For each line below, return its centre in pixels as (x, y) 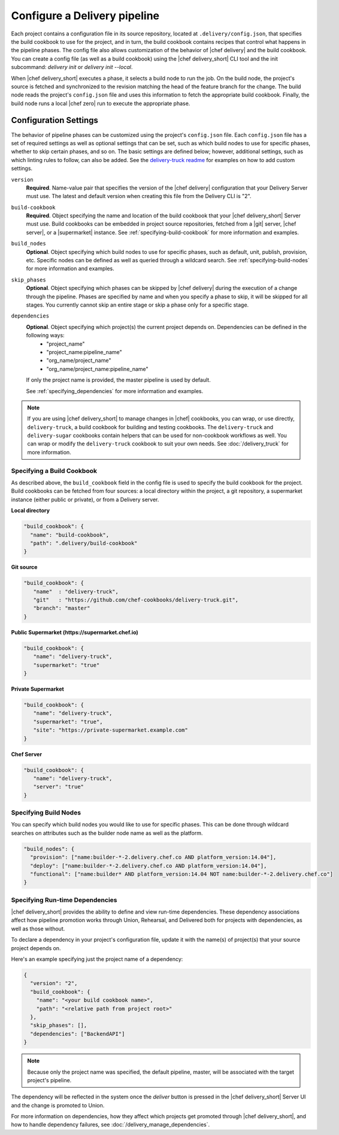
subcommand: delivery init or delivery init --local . (72, 67)
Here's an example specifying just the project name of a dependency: (97, 959)
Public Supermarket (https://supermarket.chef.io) (75, 632)
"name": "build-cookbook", (70, 535)
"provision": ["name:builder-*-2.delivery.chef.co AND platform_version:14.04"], (153, 857)
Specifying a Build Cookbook (54, 471)
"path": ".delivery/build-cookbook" (84, 543)
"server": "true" (58, 787)
